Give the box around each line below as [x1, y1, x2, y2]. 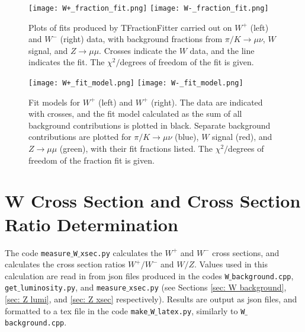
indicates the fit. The [28, 56, 105, 68]
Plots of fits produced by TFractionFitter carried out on [28, 21, 232, 33]
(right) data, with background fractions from [60, 33, 223, 45]
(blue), [174, 130, 199, 143]
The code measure [5, 246, 71, 258]
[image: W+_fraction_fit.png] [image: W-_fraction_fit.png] [28, 4, 269, 12]
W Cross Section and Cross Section [5, 189, 301, 213]
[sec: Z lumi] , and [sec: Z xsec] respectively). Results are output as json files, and [5, 293, 297, 305]
